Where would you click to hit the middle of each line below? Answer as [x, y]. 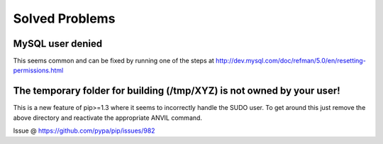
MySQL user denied [58, 44]
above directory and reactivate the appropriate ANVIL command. [107, 118]
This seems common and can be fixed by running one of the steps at [113, 61]
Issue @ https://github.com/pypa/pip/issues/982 [84, 131]
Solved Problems [64, 18]
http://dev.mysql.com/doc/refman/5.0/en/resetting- [291, 61]
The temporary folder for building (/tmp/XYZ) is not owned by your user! [177, 91]
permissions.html [38, 70]
